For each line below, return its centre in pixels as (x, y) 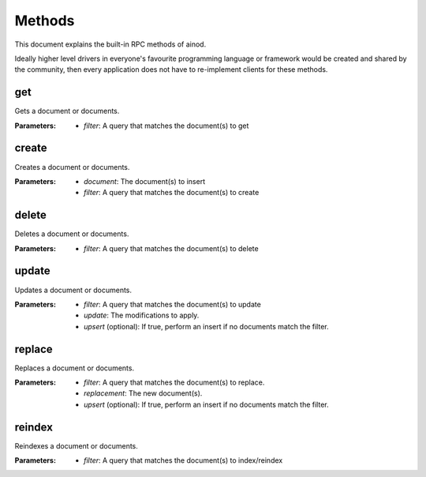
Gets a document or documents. (67, 111)
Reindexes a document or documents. (76, 445)
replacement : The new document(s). (143, 393)
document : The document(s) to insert (144, 181)
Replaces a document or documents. (74, 368)
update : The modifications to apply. (142, 315)
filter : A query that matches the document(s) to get (166, 126)
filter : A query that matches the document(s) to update (173, 304)
